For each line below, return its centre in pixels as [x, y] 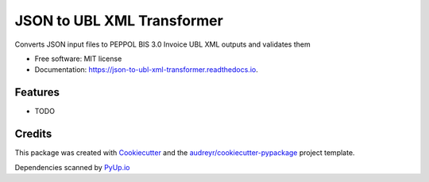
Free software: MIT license [78, 59]
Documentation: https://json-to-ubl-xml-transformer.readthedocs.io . [146, 70]
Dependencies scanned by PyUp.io [72, 167]
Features [37, 92]
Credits [33, 134]
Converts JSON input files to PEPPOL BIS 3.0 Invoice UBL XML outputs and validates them [162, 44]
